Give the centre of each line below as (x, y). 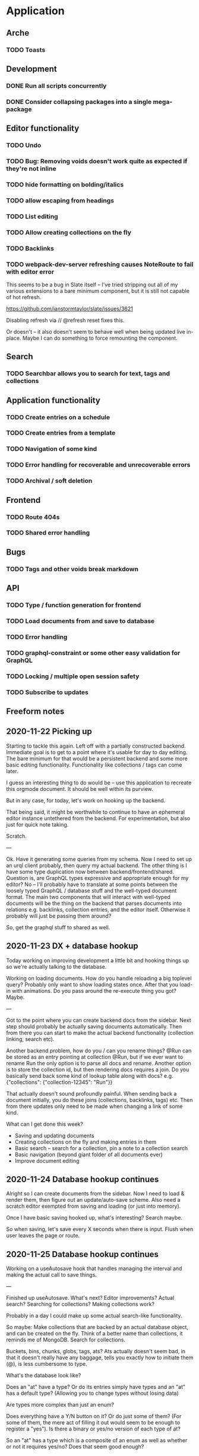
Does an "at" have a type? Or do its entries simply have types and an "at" (96, 1387)
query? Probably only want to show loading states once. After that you (92, 985)
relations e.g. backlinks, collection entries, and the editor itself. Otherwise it (98, 909)
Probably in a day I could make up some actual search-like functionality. (94, 1316)
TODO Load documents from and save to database (80, 621)
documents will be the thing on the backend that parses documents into (94, 903)
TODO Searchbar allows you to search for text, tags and (88, 374)
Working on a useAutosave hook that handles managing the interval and (94, 1268)
